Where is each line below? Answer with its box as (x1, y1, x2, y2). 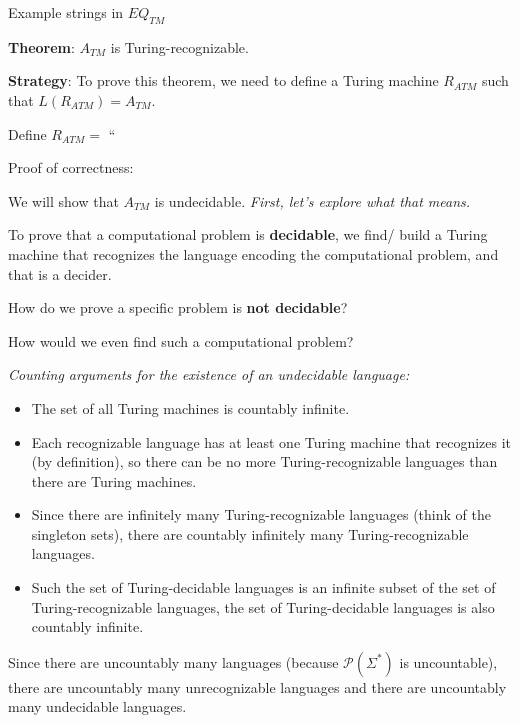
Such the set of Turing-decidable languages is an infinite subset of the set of (31, 577, 496, 598)
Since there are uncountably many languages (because (8, 651, 339, 672)
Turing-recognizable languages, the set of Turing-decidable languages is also (31, 596, 495, 617)
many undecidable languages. (8, 696, 187, 717)
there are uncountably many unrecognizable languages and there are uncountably (8, 676, 507, 697)
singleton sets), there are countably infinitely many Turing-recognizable (31, 523, 469, 544)
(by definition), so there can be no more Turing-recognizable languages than (31, 451, 498, 472)
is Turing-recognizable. (110, 36, 249, 57)
